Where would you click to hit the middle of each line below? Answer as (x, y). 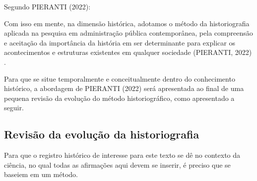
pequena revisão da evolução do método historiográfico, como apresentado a (119, 98)
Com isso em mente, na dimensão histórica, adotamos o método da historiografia (127, 23)
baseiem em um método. (41, 174)
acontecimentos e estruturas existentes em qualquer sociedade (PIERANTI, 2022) (128, 52)
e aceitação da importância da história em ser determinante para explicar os (120, 42)
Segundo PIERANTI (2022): (47, 6)
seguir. (14, 108)
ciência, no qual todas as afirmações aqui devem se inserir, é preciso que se (117, 164)
